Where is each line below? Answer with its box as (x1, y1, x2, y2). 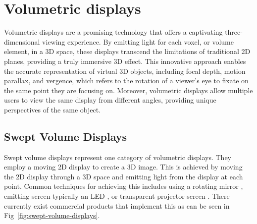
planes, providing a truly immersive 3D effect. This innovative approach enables (4, 56, 246, 66)
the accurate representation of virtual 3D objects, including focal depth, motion (4, 65, 246, 76)
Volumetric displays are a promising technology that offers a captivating (4, 27, 223, 37)
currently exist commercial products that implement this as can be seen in (4, 200, 230, 211)
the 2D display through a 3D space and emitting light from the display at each (4, 171, 243, 181)
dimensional (4, 36, 40, 47)
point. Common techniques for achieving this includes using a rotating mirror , (4, 181, 243, 191)
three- (225, 27, 243, 37)
